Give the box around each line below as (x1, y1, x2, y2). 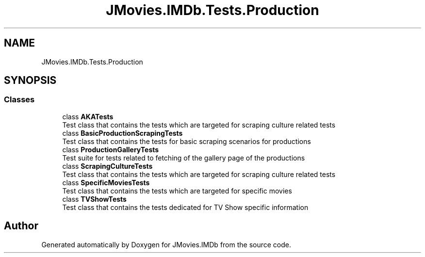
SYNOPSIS (4, 74, 57, 87)
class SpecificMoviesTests (62, 178, 150, 187)
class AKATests (62, 112, 114, 121)
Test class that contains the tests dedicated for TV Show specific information (62, 203, 309, 211)
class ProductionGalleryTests (62, 145, 159, 154)
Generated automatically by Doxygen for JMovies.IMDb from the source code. (41, 240, 292, 249)
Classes (4, 95, 35, 105)
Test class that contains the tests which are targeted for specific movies (62, 186, 292, 195)
